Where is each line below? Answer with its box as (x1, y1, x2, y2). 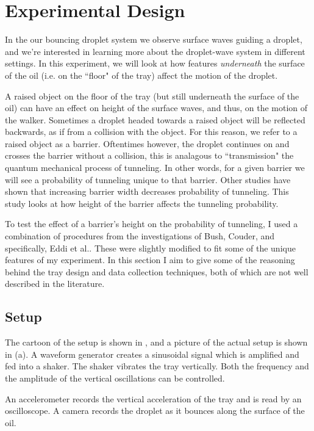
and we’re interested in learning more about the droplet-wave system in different (5, 45, 305, 57)
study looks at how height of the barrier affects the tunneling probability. (5, 197, 279, 209)
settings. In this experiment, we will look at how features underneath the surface (5, 57, 305, 70)
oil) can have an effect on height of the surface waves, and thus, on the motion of (5, 101, 308, 114)
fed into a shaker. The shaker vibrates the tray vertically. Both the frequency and (5, 360, 309, 372)
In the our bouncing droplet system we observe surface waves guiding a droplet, (5, 33, 302, 46)
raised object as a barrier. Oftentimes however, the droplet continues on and (5, 137, 290, 150)
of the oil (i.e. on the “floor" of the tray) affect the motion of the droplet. (5, 68, 278, 81)
